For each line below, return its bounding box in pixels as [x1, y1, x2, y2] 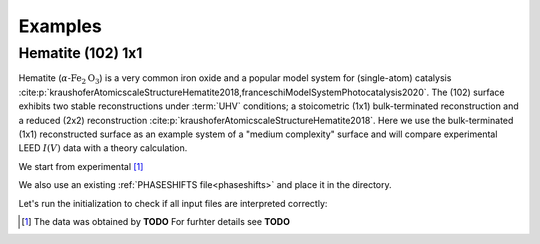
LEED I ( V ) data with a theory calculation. [18, 142, 188, 154]
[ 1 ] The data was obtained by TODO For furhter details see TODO [21, 215, 290, 227]
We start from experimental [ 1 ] [18, 160, 144, 172]
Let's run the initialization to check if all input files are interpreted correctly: [18, 197, 328, 209]
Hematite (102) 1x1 [18, 44, 143, 62]
